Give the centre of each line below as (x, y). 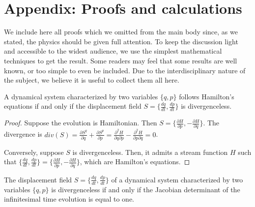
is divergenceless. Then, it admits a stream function (150, 152)
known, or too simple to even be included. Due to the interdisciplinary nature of (125, 70)
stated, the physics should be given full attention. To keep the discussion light (121, 41)
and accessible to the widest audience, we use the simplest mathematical (113, 51)
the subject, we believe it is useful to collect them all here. (92, 80)
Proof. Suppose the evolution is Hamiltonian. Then (81, 123)
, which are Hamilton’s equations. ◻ (135, 162)
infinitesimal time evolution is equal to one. (69, 199)
